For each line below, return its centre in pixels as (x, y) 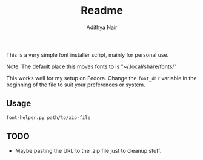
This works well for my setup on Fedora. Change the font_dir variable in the (101, 78)
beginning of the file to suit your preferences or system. (76, 85)
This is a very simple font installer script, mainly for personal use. (88, 54)
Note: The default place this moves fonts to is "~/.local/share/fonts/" (92, 66)
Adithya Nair (102, 27)
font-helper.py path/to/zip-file (48, 117)
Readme (102, 11)
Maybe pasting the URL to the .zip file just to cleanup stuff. (88, 151)
